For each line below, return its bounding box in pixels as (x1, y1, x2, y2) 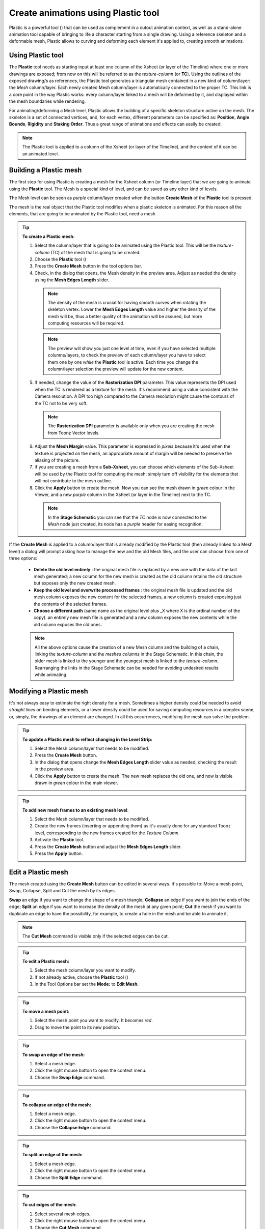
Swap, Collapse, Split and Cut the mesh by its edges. (9, 888, 116, 894)
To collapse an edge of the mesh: (22, 1102, 92, 1108)
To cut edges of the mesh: (22, 1202, 77, 1208)
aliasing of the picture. (34, 457, 80, 463)
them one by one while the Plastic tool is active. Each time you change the (48, 359, 199, 365)
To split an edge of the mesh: (22, 1152, 83, 1158)
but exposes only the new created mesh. (33, 580, 116, 586)
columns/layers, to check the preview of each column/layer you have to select (48, 352, 206, 358)
